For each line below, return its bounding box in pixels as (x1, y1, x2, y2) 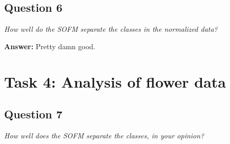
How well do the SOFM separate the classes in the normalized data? (4, 24, 218, 34)
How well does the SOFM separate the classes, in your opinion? (4, 130, 204, 140)
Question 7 (4, 106, 62, 122)
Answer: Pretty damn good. (4, 40, 95, 51)
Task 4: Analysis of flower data (4, 71, 226, 92)
